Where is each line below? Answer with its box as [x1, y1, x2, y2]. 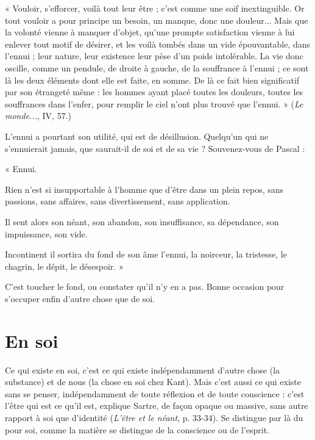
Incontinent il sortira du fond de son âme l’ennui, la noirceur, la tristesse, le [5, 248, 287, 261]
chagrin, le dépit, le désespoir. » [5, 259, 124, 272]
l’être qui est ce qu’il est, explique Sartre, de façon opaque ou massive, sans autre [5, 399, 308, 412]
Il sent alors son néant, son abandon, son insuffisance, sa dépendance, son [5, 215, 279, 228]
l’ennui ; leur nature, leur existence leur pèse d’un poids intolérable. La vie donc [5, 49, 303, 62]
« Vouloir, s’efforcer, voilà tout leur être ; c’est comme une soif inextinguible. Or [5, 2, 305, 14]
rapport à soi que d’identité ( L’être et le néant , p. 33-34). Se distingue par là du [5, 411, 303, 424]
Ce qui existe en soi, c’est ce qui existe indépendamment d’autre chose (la [5, 363, 280, 376]
